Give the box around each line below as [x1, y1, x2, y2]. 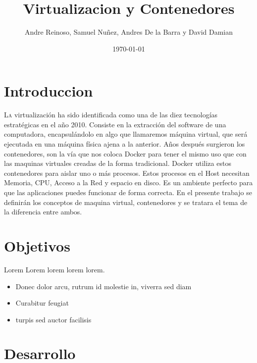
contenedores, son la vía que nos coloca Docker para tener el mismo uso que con [4, 148, 247, 158]
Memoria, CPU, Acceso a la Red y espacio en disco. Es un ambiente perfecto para [4, 177, 253, 188]
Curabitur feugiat [15, 298, 69, 308]
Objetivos [4, 235, 70, 256]
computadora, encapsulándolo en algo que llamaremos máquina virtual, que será [4, 129, 248, 139]
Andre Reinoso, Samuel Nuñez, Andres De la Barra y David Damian [24, 27, 233, 37]
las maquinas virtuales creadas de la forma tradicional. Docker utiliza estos [4, 158, 231, 168]
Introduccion [4, 81, 93, 101]
